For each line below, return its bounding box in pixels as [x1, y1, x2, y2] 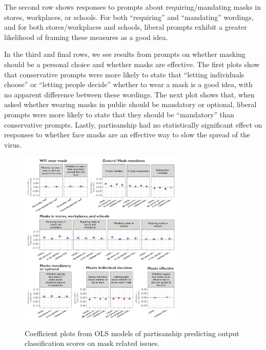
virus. [4, 139, 22, 150]
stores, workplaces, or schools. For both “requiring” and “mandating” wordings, [4, 11, 254, 22]
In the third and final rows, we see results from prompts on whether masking [4, 49, 245, 59]
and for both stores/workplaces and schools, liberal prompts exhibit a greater [4, 22, 247, 32]
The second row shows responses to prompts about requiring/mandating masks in [4, 2, 261, 12]
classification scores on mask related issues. [25, 338, 160, 348]
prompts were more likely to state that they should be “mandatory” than [4, 109, 234, 119]
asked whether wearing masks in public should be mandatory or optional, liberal [4, 99, 257, 110]
